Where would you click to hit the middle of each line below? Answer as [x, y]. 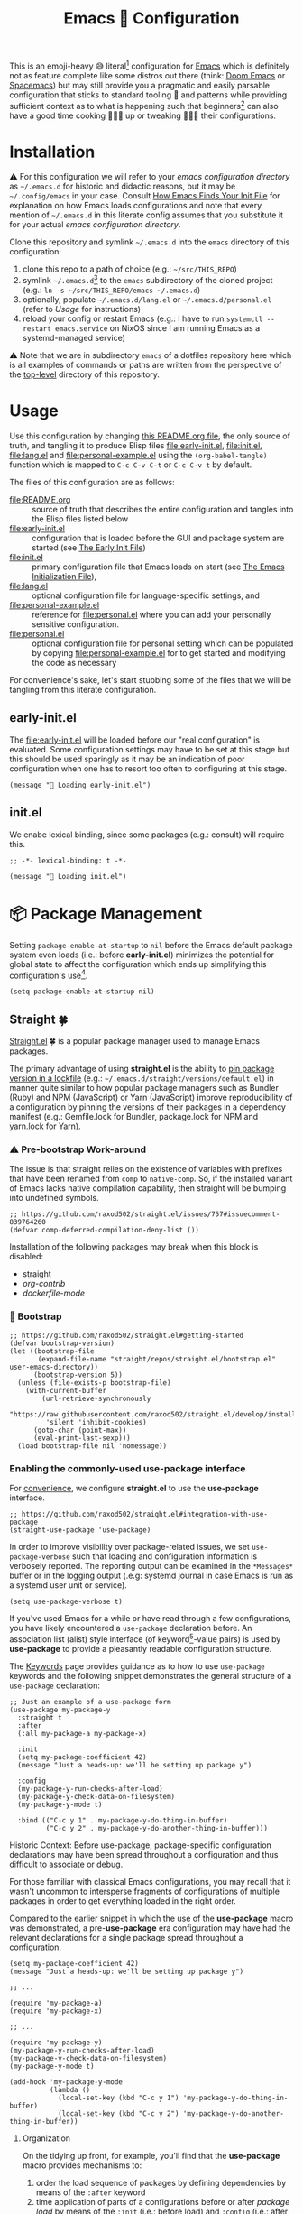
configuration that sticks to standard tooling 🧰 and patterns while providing [148, 95]
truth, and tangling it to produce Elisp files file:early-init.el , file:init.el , [136, 446]
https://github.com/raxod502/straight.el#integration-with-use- [145, 1514]
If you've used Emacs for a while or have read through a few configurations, [150, 1618]
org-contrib [44, 1284]
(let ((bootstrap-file [52, 1351]
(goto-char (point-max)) [80, 1430]
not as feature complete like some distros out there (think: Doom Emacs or [147, 75]
